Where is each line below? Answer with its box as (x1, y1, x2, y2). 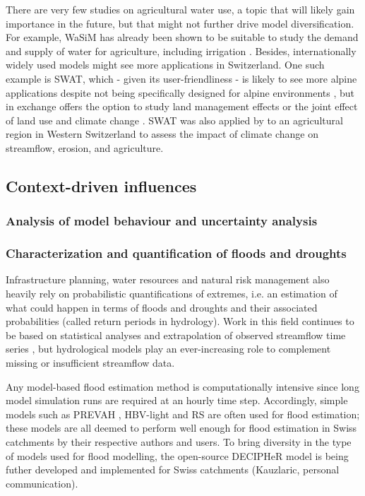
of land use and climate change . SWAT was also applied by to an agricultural (6, 112, 343, 127)
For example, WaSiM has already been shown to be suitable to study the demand (6, 30, 359, 45)
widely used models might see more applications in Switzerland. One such (6, 57, 325, 72)
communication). (6, 476, 78, 490)
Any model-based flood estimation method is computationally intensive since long (6, 379, 359, 394)
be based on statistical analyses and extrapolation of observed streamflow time (6, 327, 346, 342)
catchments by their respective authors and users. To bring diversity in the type (6, 434, 352, 449)
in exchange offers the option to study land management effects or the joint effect (6, 99, 358, 114)
